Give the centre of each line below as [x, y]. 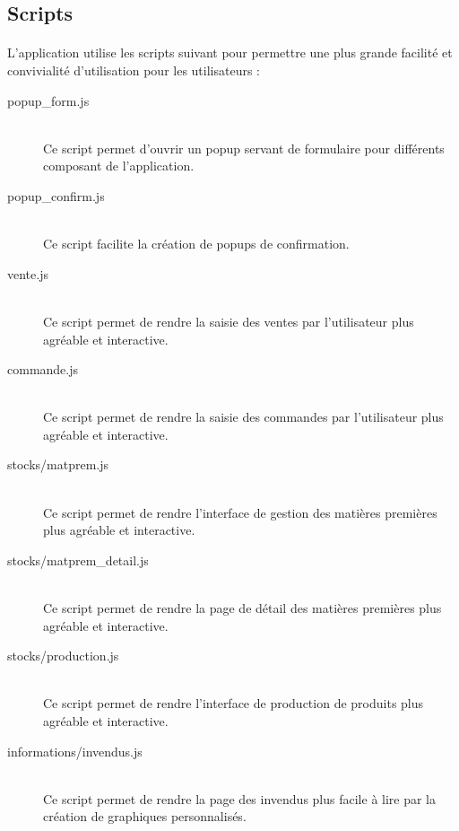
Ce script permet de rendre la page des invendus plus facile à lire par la [240, 798]
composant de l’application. [119, 166]
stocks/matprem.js [58, 464]
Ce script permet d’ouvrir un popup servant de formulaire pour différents [244, 148]
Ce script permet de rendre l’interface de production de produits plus [234, 703]
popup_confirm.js [56, 195]
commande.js [43, 369]
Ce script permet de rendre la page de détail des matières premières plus [242, 608]
